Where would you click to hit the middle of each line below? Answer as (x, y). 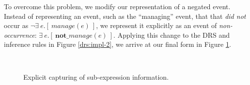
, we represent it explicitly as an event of (156, 25)
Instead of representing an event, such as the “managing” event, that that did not (125, 16)
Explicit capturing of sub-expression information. (96, 77)
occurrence (19, 35)
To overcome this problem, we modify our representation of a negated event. (117, 6)
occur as (16, 25)
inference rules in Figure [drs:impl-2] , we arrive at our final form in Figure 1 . (117, 44)
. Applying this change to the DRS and (172, 35)
